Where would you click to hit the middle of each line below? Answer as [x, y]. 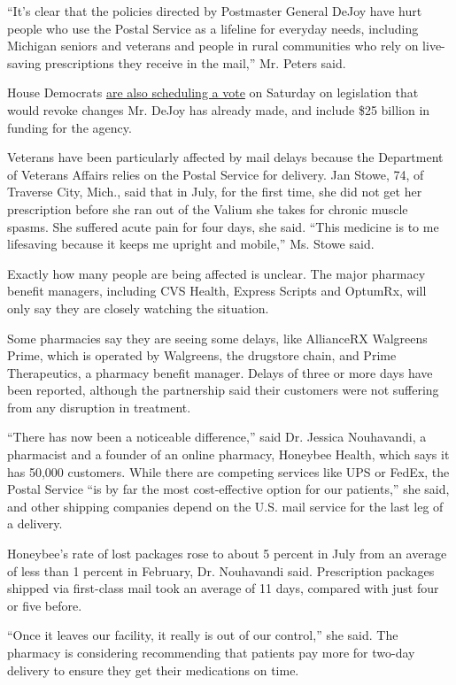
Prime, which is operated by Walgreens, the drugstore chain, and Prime [202, 355]
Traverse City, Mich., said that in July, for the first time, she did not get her [215, 192]
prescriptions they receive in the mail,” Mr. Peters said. [195, 62]
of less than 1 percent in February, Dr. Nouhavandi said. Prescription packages [221, 570]
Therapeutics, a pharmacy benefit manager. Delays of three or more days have [220, 372]
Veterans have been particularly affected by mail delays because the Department [225, 157]
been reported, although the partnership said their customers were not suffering [223, 390]
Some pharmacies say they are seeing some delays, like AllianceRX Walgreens [217, 338]
